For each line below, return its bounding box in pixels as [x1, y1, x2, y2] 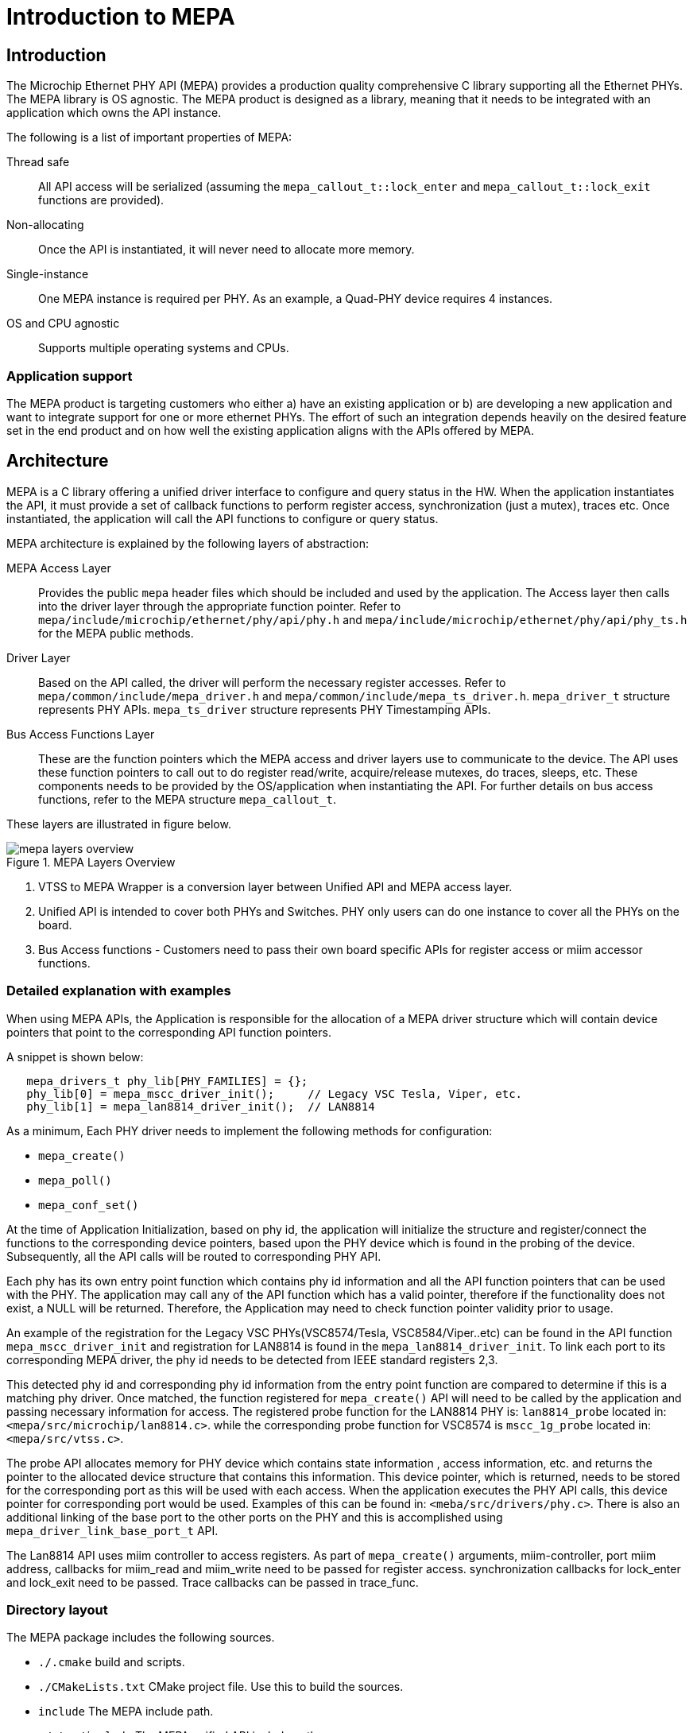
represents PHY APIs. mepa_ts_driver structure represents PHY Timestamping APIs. [38, 702, 491, 716]
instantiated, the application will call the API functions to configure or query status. [6, 511, 439, 525]
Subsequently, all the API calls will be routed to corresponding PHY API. [6, 1249, 381, 1263]
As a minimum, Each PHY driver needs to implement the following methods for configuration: [6, 1123, 493, 1138]
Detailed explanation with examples [6, 983, 231, 999]
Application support [6, 367, 133, 384]
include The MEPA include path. [38, 1704, 214, 1719]
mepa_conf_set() [38, 1198, 139, 1212]
